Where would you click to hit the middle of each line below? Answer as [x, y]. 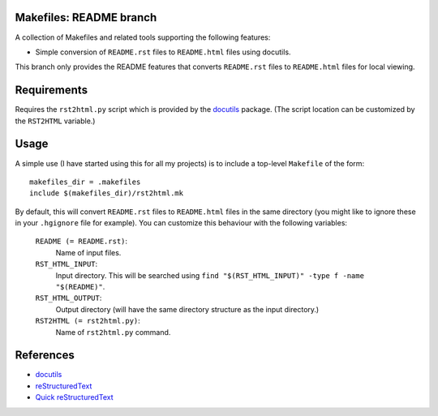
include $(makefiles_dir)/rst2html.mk [107, 193]
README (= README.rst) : [82, 241]
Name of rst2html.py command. [113, 332]
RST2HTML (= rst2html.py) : [88, 321]
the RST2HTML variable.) [55, 121]
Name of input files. [88, 252]
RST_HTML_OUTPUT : [69, 298]
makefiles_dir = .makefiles [85, 182]
